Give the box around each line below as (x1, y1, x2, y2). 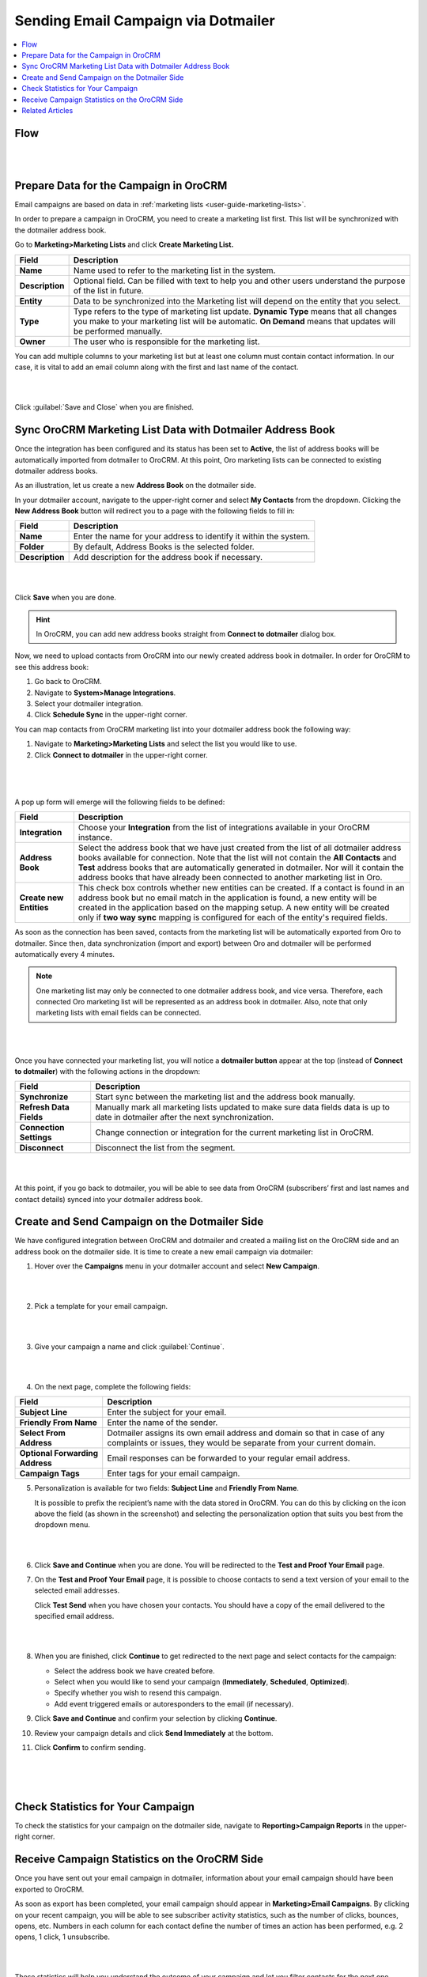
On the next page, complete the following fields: (34, 1382, 191, 1391)
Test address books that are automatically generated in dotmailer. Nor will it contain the (77, 862, 404, 873)
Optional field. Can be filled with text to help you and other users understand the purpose (73, 275, 406, 286)
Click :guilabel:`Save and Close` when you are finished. (14, 403, 194, 412)
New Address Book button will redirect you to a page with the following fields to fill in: (14, 506, 296, 516)
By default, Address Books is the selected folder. (73, 542, 255, 553)
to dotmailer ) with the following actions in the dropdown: (14, 1067, 201, 1076)
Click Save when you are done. (14, 593, 116, 603)
